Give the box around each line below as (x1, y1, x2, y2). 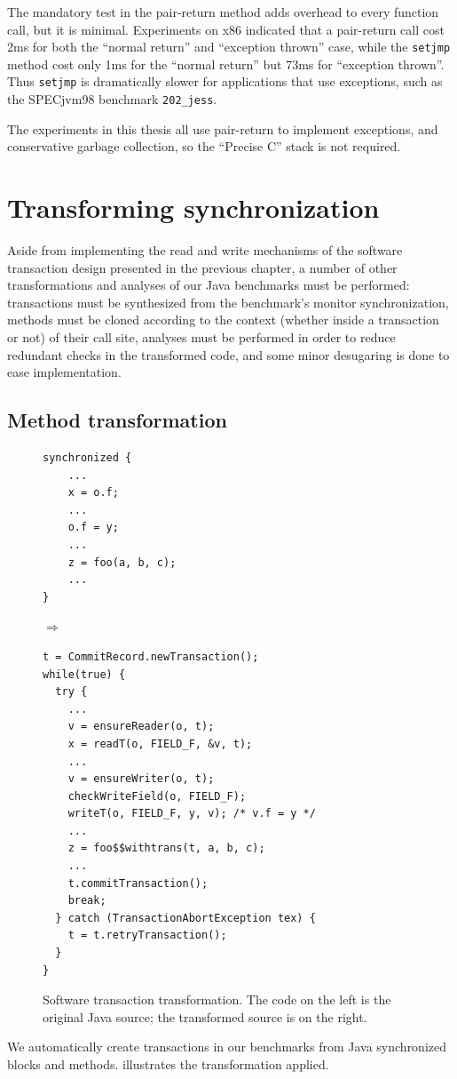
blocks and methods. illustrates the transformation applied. (7, 1055, 329, 1074)
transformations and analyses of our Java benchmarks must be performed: (7, 276, 410, 294)
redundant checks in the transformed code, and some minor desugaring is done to (7, 345, 450, 364)
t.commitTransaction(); (67, 876, 209, 890)
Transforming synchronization (7, 189, 380, 226)
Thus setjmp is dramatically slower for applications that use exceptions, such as (7, 72, 443, 91)
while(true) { (43, 667, 126, 681)
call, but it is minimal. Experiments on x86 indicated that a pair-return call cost (7, 20, 445, 38)
